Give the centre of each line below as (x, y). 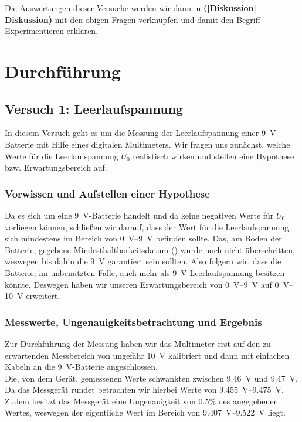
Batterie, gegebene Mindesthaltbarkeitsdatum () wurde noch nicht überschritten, (150, 249)
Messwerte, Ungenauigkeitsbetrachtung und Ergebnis (133, 321)
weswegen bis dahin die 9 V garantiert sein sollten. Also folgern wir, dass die (143, 261)
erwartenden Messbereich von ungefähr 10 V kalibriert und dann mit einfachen (147, 355)
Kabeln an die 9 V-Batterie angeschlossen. (82, 367)
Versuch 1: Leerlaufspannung (94, 108)
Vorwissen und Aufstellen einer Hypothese (107, 193)
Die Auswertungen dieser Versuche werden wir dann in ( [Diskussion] (130, 8)
